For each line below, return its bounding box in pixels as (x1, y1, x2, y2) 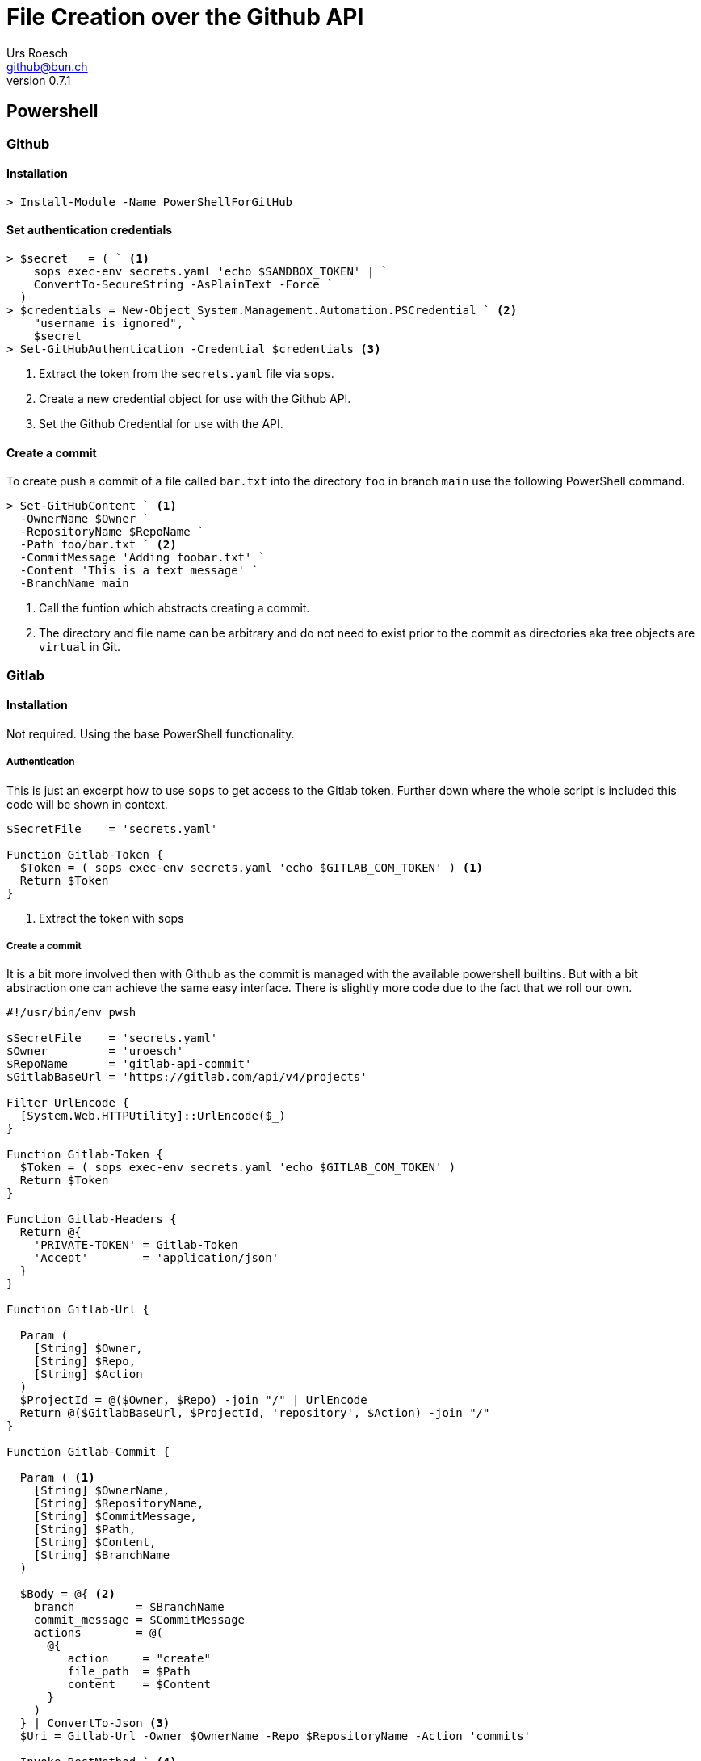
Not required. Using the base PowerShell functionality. (6, 726, 295, 741)
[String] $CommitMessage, (33, 1510, 198, 1524)
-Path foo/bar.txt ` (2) (19, 538, 177, 552)
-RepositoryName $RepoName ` (19, 525, 204, 539)
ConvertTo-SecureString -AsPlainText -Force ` (33, 278, 334, 292)
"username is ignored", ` (33, 317, 198, 330)
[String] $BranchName (33, 1549, 170, 1562)
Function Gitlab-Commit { (6, 1445, 170, 1459)
